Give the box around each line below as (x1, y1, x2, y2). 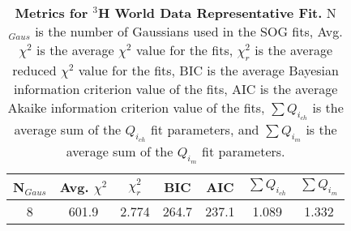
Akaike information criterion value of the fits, (7, 98, 265, 118)
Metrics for (15, 3, 88, 22)
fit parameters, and (150, 120, 259, 139)
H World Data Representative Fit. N (97, 3, 336, 22)
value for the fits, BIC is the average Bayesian (78, 61, 339, 80)
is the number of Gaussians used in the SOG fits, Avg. (35, 22, 343, 41)
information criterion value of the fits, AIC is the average (13, 79, 338, 99)
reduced (12, 61, 57, 80)
